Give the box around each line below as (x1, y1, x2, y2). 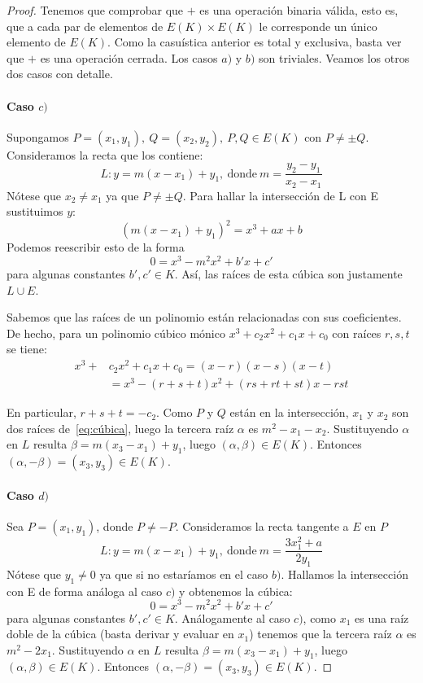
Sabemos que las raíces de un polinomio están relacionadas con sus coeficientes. (7, 309, 402, 326)
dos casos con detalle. (7, 65, 113, 82)
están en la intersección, (229, 404, 349, 421)
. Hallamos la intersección (281, 566, 408, 583)
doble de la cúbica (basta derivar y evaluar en (7, 625, 234, 642)
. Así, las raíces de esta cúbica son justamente (174, 265, 403, 282)
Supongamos (7, 128, 69, 145)
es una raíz (355, 609, 409, 626)
